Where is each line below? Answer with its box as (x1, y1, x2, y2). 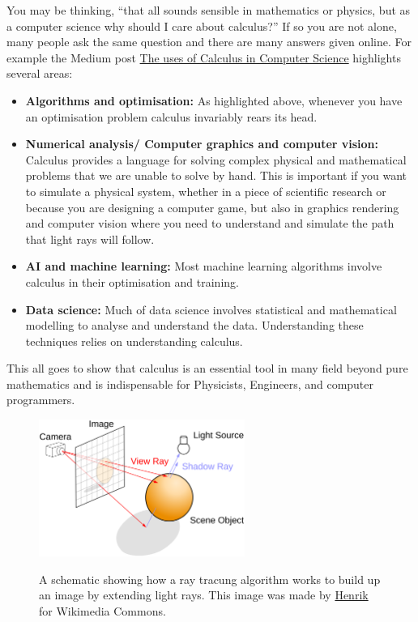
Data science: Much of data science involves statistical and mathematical (25, 300, 397, 317)
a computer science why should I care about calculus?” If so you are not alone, (6, 17, 397, 34)
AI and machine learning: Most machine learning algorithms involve (25, 258, 382, 275)
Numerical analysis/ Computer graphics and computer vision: (25, 135, 379, 152)
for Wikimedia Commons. (39, 603, 166, 620)
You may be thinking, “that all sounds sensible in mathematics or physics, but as (6, 2, 411, 18)
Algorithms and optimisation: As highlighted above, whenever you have (25, 92, 403, 109)
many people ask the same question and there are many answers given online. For (6, 33, 412, 50)
